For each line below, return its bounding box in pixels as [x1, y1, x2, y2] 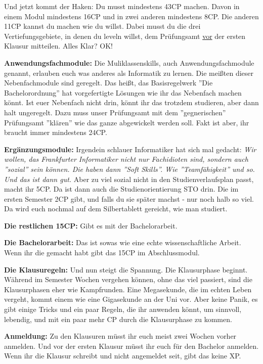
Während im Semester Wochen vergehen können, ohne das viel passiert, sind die [4, 274, 252, 285]
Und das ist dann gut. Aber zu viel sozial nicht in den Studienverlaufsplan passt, [4, 173, 254, 184]
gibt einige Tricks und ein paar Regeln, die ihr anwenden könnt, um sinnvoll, [4, 304, 242, 314]
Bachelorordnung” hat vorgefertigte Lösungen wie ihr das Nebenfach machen [4, 87, 242, 98]
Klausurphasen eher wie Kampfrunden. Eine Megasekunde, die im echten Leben [4, 284, 252, 294]
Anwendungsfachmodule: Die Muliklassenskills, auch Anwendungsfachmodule [4, 57, 254, 68]
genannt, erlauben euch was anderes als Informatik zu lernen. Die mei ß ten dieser [4, 67, 254, 78]
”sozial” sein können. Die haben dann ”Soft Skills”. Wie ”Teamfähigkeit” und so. [4, 163, 255, 174]
